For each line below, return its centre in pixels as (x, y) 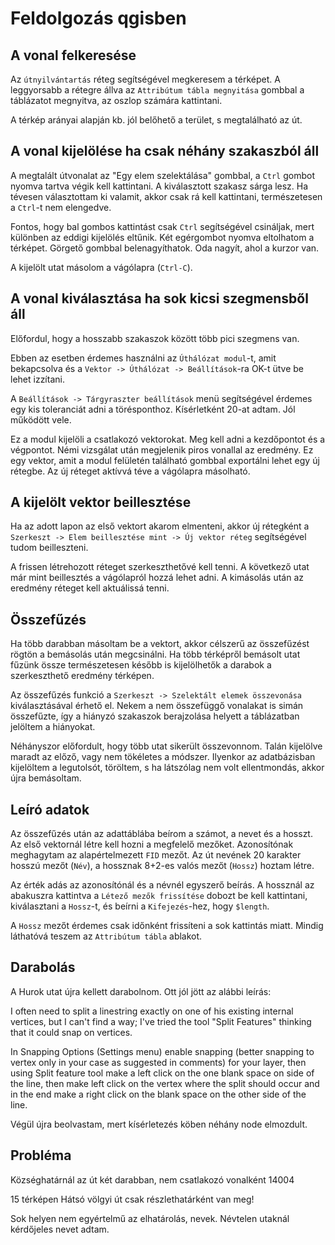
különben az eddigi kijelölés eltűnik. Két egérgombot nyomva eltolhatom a (162, 237)
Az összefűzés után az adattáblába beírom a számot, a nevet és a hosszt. (161, 834)
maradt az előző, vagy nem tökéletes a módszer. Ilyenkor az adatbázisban (163, 757)
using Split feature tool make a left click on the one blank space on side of (162, 1073)
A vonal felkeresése (73, 55)
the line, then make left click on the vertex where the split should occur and (165, 1083)
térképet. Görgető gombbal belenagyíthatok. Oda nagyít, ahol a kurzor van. (165, 248)
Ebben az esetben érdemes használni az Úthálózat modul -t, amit (143, 358)
